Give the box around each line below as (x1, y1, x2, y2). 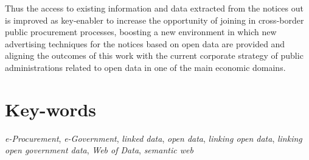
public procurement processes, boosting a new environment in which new (5, 25, 277, 38)
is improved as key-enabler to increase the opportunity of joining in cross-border (5, 13, 304, 26)
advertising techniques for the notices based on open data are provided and (5, 37, 285, 50)
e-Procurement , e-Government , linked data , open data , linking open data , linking (5, 132, 302, 144)
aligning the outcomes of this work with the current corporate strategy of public (5, 49, 304, 62)
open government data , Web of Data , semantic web (5, 144, 193, 156)
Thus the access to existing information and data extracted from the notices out (5, 2, 304, 14)
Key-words (5, 96, 97, 121)
